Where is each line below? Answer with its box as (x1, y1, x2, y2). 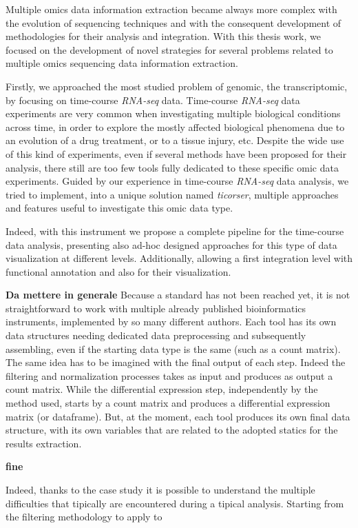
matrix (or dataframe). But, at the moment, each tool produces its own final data (6, 409, 350, 423)
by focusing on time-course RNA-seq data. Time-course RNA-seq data (6, 92, 300, 107)
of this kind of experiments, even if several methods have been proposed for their (6, 146, 347, 161)
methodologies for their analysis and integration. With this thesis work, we (6, 29, 321, 43)
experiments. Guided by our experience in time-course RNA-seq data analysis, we (6, 174, 349, 188)
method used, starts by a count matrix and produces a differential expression (6, 396, 330, 410)
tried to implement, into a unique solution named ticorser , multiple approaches (6, 187, 339, 201)
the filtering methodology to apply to (6, 509, 162, 524)
